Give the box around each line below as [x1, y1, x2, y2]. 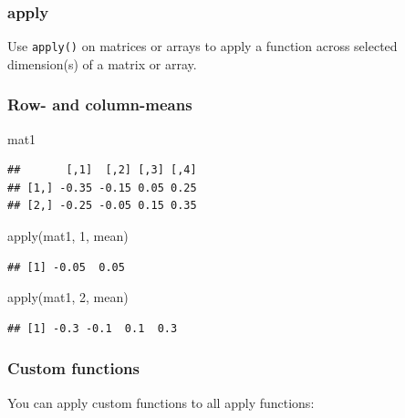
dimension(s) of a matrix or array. [7, 54, 197, 73]
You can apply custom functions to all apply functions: [7, 392, 315, 412]
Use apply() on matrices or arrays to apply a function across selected [7, 37, 398, 56]
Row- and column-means [7, 93, 192, 116]
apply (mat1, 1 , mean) [7, 226, 129, 246]
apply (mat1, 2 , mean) [7, 287, 129, 307]
